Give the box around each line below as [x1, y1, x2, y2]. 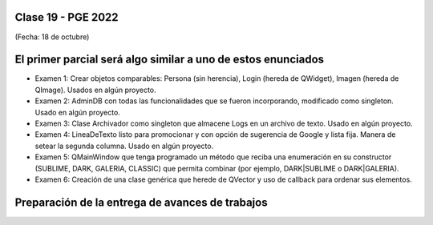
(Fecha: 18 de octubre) [14, 32, 90, 42]
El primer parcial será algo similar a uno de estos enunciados [14, 53, 325, 66]
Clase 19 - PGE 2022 [14, 10, 119, 24]
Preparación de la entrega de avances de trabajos [14, 195, 268, 209]
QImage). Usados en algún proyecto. [34, 85, 156, 94]
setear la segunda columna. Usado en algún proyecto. [34, 141, 214, 151]
